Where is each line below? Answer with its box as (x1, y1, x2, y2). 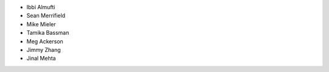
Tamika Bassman (26, 29, 69, 37)
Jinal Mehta (26, 55, 56, 62)
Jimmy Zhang (26, 46, 61, 53)
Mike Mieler (26, 20, 56, 27)
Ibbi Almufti (26, 4, 55, 10)
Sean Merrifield (26, 12, 66, 20)
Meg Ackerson (26, 37, 63, 45)
